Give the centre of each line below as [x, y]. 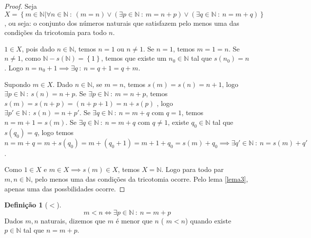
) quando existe [208, 220]
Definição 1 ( [26, 205]
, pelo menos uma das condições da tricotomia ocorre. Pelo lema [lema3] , [139, 178]
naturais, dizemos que [73, 220]
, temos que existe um [134, 58]
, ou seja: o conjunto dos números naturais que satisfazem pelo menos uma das [122, 23]
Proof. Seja [21, 6]
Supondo [18, 84]
